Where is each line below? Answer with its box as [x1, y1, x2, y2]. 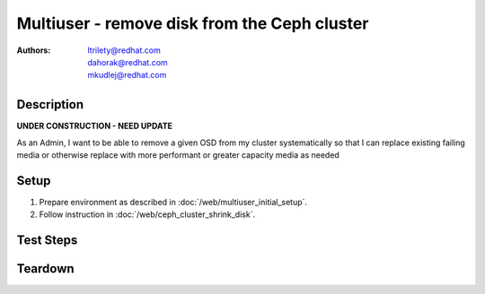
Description [16, 97, 84, 112]
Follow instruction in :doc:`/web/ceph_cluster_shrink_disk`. [39, 209, 256, 220]
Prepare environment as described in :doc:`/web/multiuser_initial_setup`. [39, 196, 308, 207]
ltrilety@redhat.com [87, 45, 161, 56]
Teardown [16, 261, 75, 277]
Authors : [16, 45, 51, 56]
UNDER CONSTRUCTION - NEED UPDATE [16, 121, 172, 132]
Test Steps [16, 233, 78, 248]
